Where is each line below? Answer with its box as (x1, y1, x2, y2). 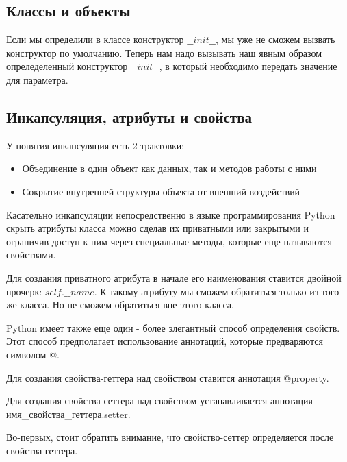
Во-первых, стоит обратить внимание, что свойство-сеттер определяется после (6, 430, 334, 444)
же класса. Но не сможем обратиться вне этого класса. (6, 297, 234, 312)
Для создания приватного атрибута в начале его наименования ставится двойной (6, 270, 342, 284)
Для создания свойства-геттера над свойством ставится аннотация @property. (6, 370, 329, 385)
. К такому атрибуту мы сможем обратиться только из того (94, 284, 339, 298)
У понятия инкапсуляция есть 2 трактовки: (6, 138, 185, 152)
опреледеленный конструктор (6, 59, 128, 73)
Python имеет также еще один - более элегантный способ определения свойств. (6, 320, 340, 335)
